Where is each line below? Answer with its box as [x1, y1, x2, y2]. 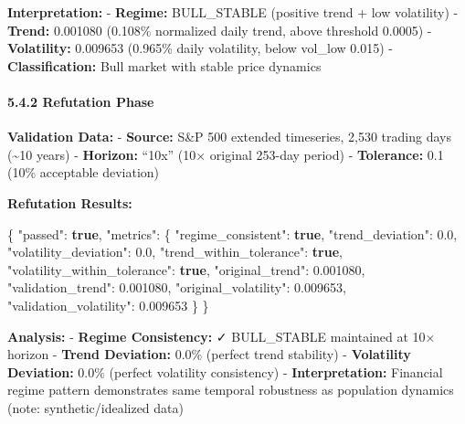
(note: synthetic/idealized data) [7, 397, 184, 417]
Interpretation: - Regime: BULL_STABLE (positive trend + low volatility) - [7, 3, 459, 21]
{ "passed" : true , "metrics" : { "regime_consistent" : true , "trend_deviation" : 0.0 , [7, 224, 458, 243]
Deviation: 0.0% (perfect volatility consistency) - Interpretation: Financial [7, 362, 443, 381]
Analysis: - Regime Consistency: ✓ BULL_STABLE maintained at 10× [7, 326, 436, 345]
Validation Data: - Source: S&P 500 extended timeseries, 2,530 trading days [7, 127, 451, 146]
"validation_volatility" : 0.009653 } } [7, 295, 209, 314]
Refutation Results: [7, 193, 132, 212]
